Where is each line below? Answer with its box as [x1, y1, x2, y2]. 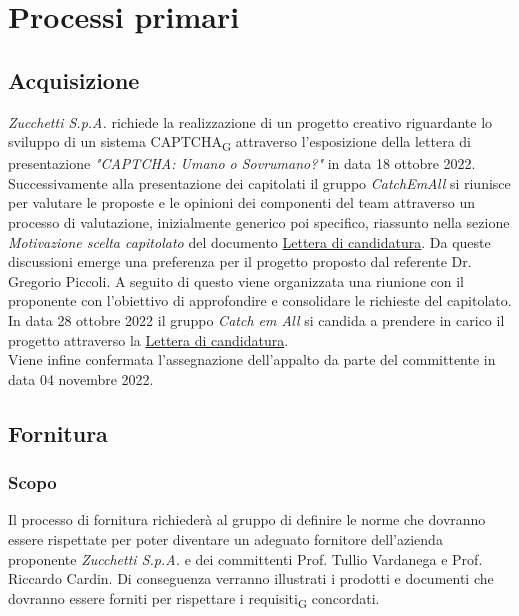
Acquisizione [8, 64, 140, 95]
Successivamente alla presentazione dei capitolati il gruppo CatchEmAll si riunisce [8, 172, 511, 193]
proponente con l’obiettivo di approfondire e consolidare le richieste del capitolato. [8, 290, 512, 311]
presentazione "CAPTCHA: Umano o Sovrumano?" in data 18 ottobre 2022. [8, 153, 476, 174]
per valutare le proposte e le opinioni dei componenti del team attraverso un [8, 192, 476, 213]
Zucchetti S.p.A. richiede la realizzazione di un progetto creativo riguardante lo [8, 111, 493, 132]
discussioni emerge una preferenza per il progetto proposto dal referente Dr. [8, 251, 472, 272]
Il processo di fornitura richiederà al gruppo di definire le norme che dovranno [8, 509, 486, 530]
